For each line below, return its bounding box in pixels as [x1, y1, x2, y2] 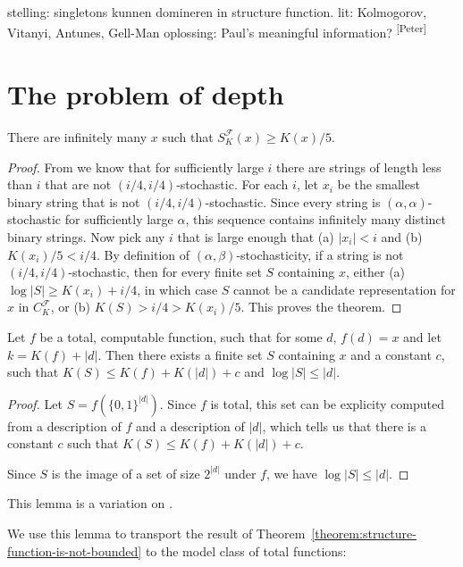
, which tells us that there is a [262, 416, 426, 435]
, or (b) [50, 297, 91, 316]
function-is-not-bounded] [7, 541, 142, 560]
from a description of [7, 416, 122, 435]
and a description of [135, 416, 245, 435]
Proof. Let [7, 394, 63, 413]
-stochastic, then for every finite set [68, 263, 262, 281]
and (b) [381, 227, 423, 246]
